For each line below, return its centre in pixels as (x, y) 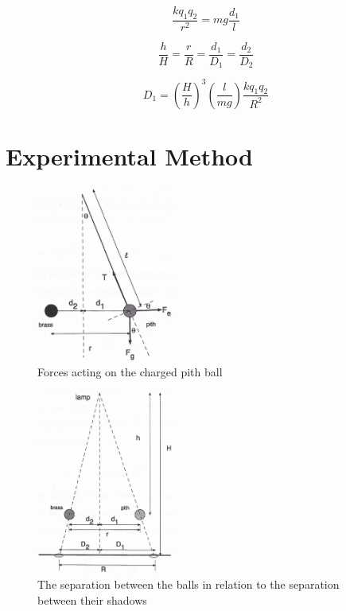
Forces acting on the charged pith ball (130, 371)
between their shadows (92, 599)
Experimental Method (129, 156)
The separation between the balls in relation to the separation (189, 584)
